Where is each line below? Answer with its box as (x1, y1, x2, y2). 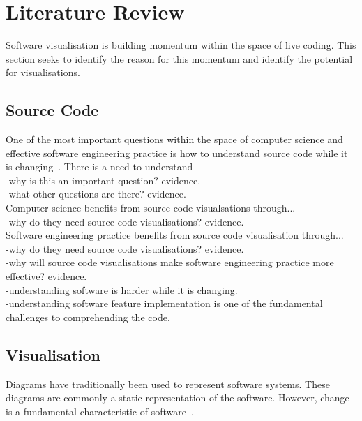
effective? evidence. (6, 269, 87, 283)
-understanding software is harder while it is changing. (6, 282, 238, 297)
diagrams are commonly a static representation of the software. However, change (6, 390, 349, 405)
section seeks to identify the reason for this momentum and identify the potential (6, 51, 353, 66)
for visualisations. (6, 65, 80, 80)
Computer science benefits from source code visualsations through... (6, 200, 296, 215)
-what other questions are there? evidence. (6, 186, 186, 201)
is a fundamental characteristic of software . (6, 404, 194, 418)
